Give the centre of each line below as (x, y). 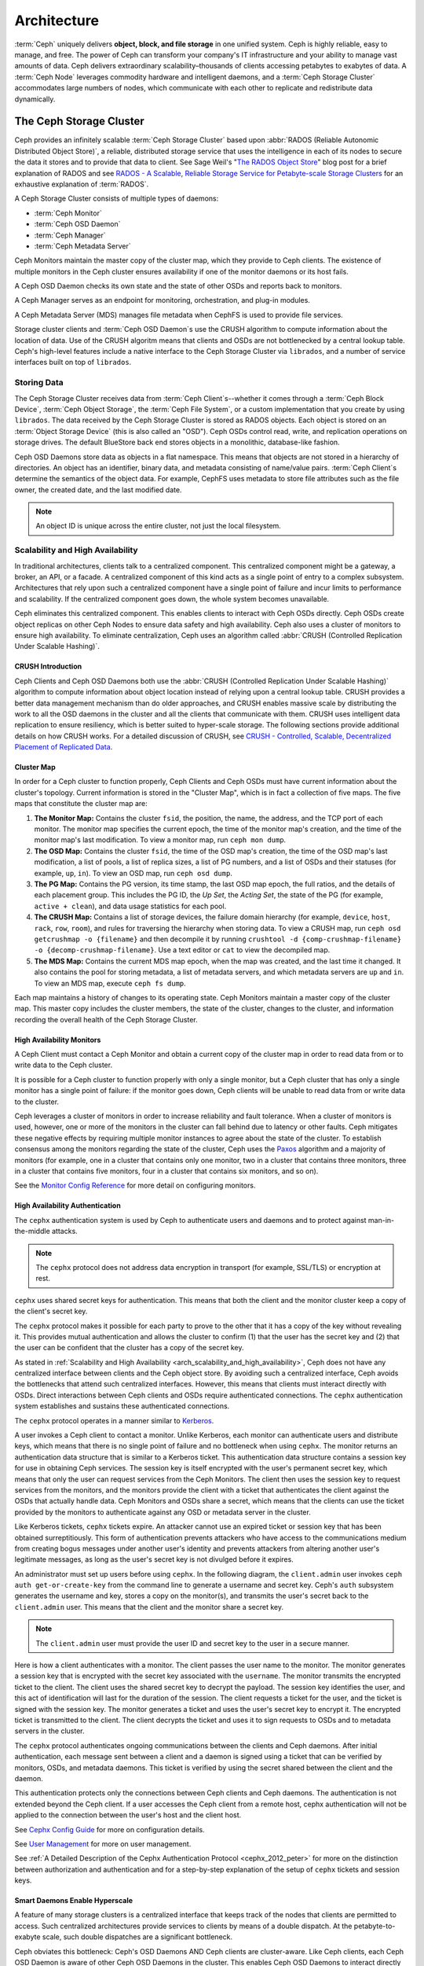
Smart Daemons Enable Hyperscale (74, 1901)
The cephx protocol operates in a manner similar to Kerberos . (114, 1420)
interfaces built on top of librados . (73, 363)
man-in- (381, 1220)
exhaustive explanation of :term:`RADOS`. (82, 184)
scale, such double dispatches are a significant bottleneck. (137, 1937)
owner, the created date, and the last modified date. (98, 490)
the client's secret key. (51, 1311)
